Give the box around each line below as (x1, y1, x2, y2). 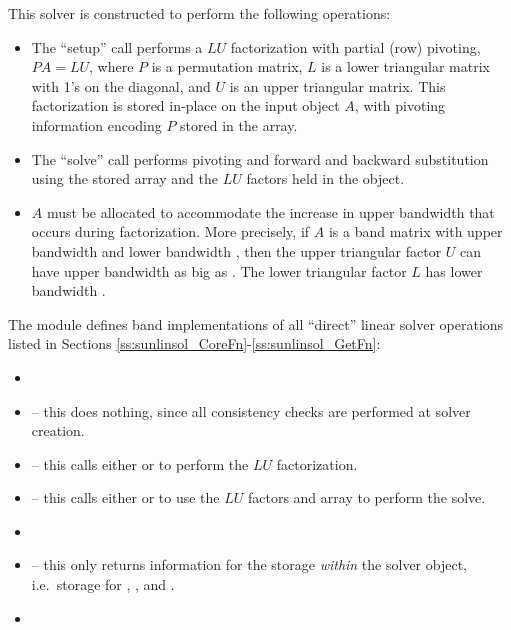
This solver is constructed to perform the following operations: (8, 3, 391, 23)
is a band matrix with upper (328, 221, 503, 242)
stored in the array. (180, 114, 298, 135)
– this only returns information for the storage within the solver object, (31, 554, 467, 575)
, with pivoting (354, 95, 446, 116)
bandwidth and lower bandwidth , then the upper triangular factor (31, 240, 442, 261)
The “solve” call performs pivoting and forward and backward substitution (31, 148, 489, 169)
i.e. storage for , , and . (31, 574, 175, 595)
